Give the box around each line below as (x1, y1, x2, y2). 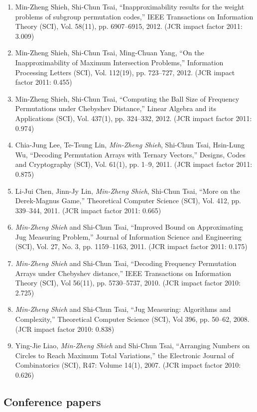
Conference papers (3, 394, 101, 409)
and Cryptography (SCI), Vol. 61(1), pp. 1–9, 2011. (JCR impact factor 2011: (15, 159, 253, 169)
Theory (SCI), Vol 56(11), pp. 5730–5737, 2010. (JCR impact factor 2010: (15, 277, 241, 288)
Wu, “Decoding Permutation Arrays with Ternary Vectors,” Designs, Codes (15, 149, 246, 159)
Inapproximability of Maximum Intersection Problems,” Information (15, 57, 224, 67)
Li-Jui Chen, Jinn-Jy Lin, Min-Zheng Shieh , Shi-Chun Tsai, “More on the (15, 185, 240, 196)
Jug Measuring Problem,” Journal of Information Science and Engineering (15, 231, 242, 242)
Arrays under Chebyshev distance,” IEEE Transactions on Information (15, 268, 232, 278)
